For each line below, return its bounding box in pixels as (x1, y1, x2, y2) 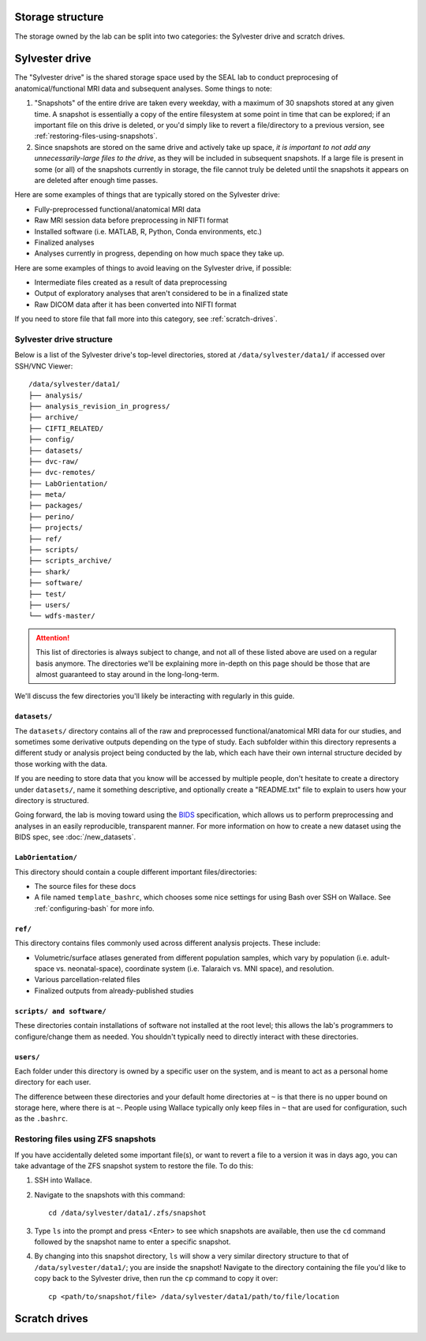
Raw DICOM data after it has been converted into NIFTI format (34, 300, 237, 309)
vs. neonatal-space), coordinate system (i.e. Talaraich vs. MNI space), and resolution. (56, 963, 334, 973)
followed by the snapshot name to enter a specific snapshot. (34, 1237, 231, 1246)
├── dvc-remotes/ (28, 468, 95, 477)
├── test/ (28, 589, 66, 599)
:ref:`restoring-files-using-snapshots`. (34, 131, 158, 141)
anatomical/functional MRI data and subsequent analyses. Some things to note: (14, 84, 272, 93)
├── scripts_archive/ (28, 556, 112, 566)
